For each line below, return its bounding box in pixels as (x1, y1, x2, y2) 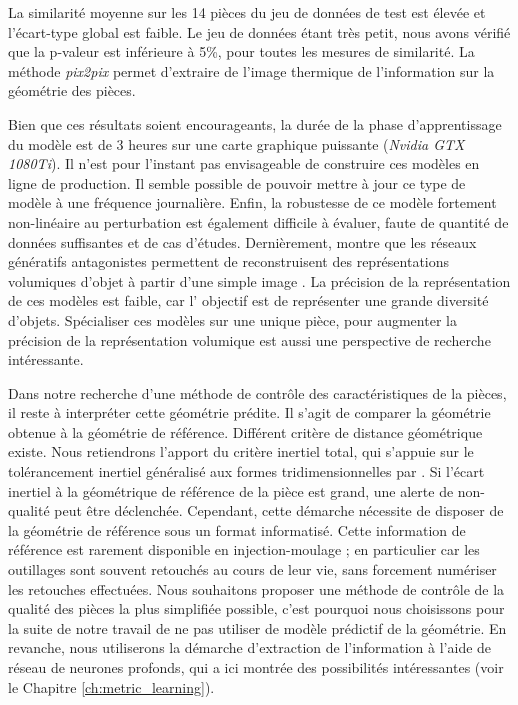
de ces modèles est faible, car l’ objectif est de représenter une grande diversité (8, 290, 489, 311)
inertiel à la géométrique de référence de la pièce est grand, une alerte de (8, 480, 454, 501)
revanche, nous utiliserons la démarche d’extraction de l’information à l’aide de (8, 637, 492, 658)
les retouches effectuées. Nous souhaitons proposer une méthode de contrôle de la (8, 578, 505, 599)
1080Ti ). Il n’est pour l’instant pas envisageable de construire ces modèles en (8, 153, 480, 174)
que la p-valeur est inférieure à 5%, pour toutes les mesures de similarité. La (8, 41, 475, 62)
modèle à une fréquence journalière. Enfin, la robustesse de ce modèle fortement (8, 192, 497, 213)
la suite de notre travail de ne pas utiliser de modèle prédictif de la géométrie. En (8, 617, 507, 638)
